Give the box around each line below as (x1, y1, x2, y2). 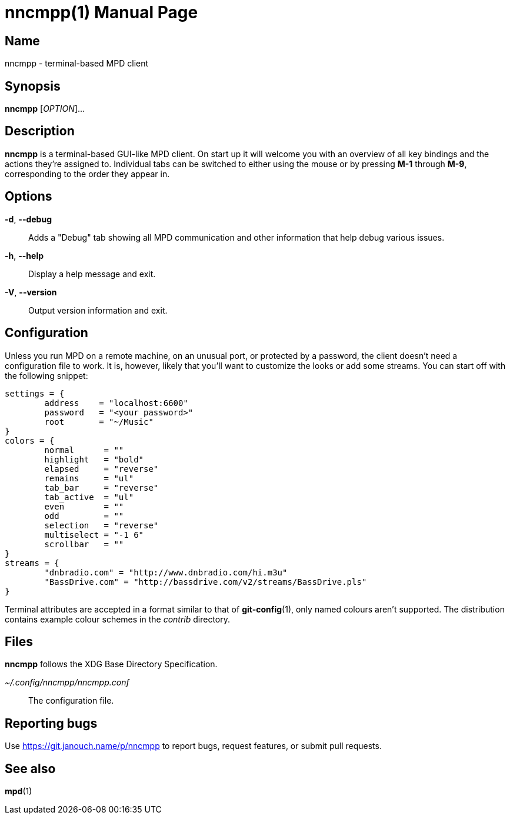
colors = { (5, 435, 55, 445)
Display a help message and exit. (28, 268, 156, 279)
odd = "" (44, 511, 124, 521)
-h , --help (5, 250, 44, 261)
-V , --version (5, 287, 57, 297)
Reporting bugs (5, 715, 98, 731)
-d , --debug (5, 214, 52, 224)
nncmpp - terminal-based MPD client (5, 58, 149, 69)
